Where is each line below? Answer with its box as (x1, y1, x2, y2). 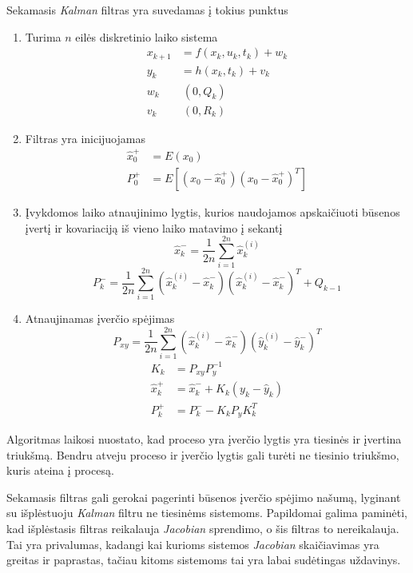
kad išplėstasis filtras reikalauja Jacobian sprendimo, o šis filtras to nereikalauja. (6, 520, 399, 537)
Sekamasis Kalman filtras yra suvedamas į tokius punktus (6, 2, 288, 18)
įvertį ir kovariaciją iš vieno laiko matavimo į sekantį (25, 219, 283, 236)
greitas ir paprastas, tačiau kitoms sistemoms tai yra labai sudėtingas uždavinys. (6, 551, 401, 568)
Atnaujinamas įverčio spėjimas (25, 310, 175, 327)
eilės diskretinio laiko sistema (75, 28, 218, 45)
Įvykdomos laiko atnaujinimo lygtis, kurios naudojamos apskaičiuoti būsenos (25, 203, 400, 220)
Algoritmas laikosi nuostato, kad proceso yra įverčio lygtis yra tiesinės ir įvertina (6, 431, 402, 448)
